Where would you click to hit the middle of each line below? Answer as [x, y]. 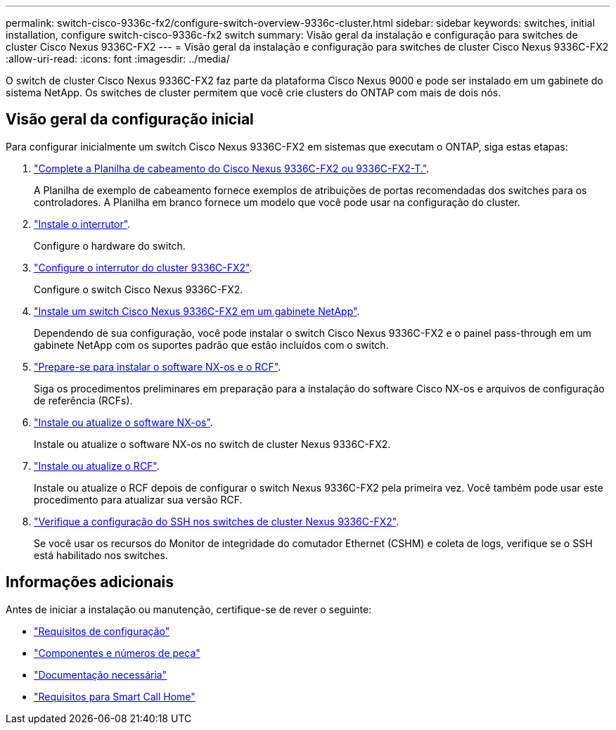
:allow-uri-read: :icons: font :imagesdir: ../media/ [118, 59]
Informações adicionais [90, 582]
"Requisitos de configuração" [102, 631]
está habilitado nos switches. [101, 555]
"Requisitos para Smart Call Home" [115, 696]
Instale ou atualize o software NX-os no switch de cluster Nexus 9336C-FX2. [212, 444]
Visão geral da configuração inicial [130, 120]
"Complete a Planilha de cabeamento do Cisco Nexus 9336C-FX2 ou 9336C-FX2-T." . [232, 168]
